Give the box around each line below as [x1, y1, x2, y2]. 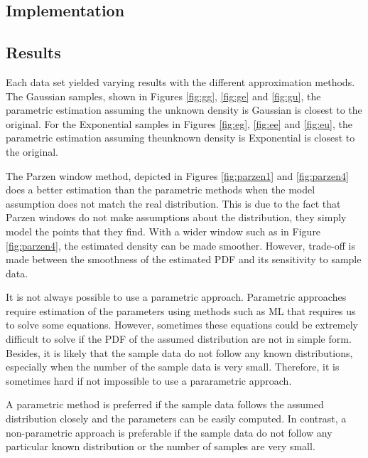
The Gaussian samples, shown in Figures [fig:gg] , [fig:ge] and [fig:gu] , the [6, 88, 321, 103]
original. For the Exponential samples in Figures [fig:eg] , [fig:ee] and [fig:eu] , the [6, 116, 352, 131]
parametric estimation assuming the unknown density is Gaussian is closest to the [6, 102, 362, 117]
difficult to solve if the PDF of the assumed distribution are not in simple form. [6, 331, 352, 346]
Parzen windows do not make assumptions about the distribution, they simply [6, 210, 347, 225]
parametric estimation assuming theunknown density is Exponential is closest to [6, 130, 355, 145]
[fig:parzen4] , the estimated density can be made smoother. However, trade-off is [6, 238, 355, 252]
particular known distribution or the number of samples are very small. [6, 439, 315, 454]
